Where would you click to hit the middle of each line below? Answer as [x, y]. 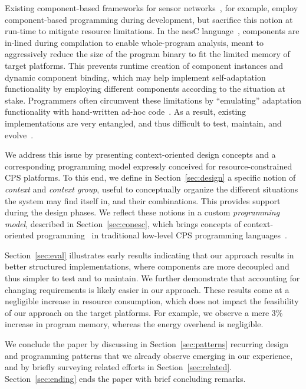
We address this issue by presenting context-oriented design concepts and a [140, 154]
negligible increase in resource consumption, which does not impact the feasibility [152, 301]
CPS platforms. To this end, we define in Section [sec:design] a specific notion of [150, 177]
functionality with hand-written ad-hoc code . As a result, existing [126, 112]
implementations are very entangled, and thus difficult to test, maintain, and [143, 123]
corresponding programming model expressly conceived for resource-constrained [149, 166]
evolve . [19, 134]
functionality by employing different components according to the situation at [145, 89]
